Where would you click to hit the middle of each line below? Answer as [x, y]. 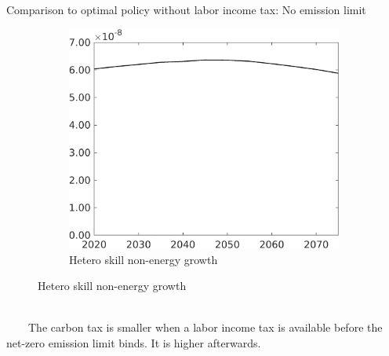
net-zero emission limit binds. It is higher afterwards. [134, 342]
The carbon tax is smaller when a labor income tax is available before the [205, 327]
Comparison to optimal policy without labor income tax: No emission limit [186, 9]
